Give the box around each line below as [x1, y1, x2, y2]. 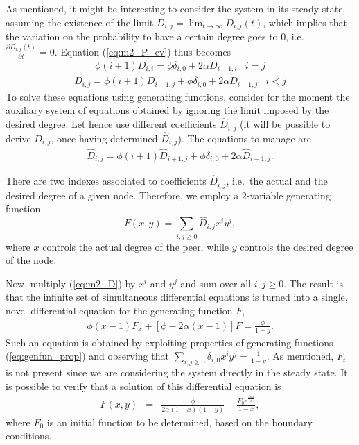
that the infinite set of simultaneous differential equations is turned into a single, [6, 289, 348, 304]
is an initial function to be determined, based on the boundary [46, 414, 313, 429]
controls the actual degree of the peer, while [42, 239, 229, 253]
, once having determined [51, 131, 158, 145]
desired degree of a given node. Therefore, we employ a [6, 187, 239, 202]
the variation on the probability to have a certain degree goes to [6, 29, 278, 44]
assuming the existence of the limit [6, 15, 154, 29]
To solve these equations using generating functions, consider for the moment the [6, 89, 350, 103]
